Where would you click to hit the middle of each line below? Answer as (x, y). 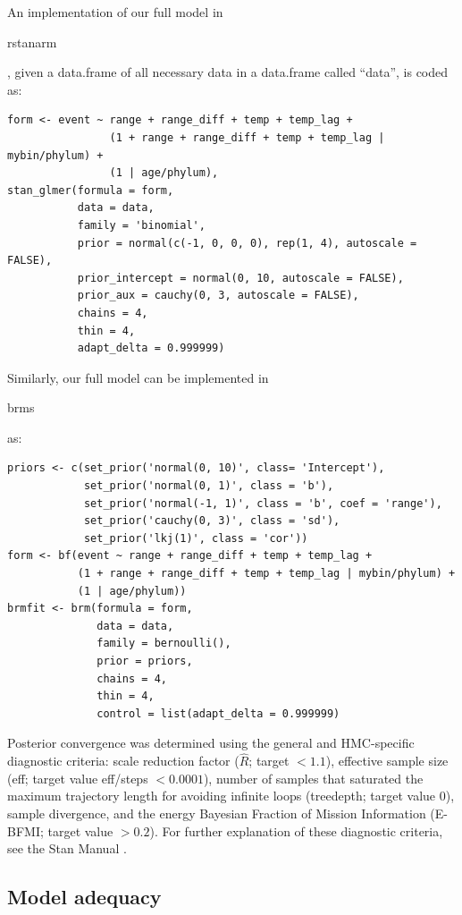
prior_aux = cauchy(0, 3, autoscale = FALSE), (218, 296)
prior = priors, (145, 661)
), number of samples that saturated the (313, 778)
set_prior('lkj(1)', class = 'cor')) (196, 538)
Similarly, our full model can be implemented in (138, 377)
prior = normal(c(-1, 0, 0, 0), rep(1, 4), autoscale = (247, 243)
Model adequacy (84, 897)
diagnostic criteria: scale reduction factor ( (123, 761)
